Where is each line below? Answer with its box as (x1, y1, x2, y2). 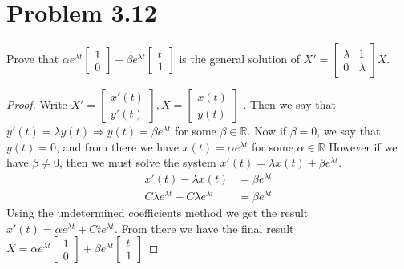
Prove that (6, 50, 59, 67)
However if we (329, 138, 398, 155)
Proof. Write (6, 96, 67, 113)
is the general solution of (179, 50, 301, 67)
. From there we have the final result (114, 219, 294, 236)
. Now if (247, 122, 287, 139)
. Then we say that (243, 96, 336, 113)
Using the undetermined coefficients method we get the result (6, 204, 309, 221)
